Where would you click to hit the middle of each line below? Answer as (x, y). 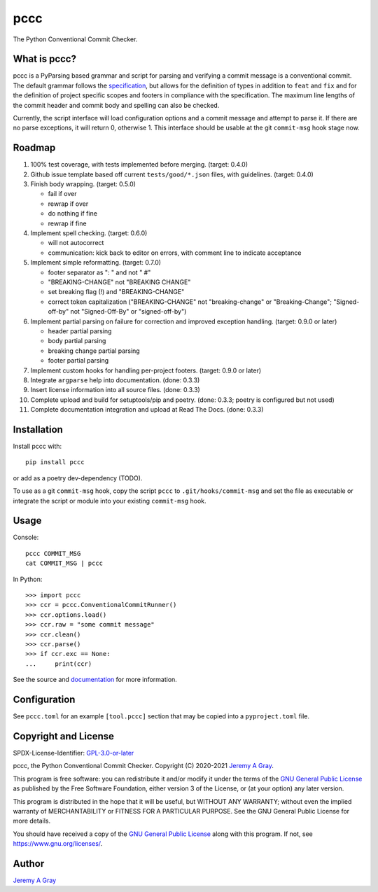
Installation (38, 430)
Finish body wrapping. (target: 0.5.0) (83, 184)
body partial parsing (77, 341)
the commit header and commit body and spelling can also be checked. (116, 105)
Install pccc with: (37, 446)
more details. (32, 821)
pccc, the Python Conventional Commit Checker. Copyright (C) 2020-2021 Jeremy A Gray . (143, 766)
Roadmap (34, 148)
